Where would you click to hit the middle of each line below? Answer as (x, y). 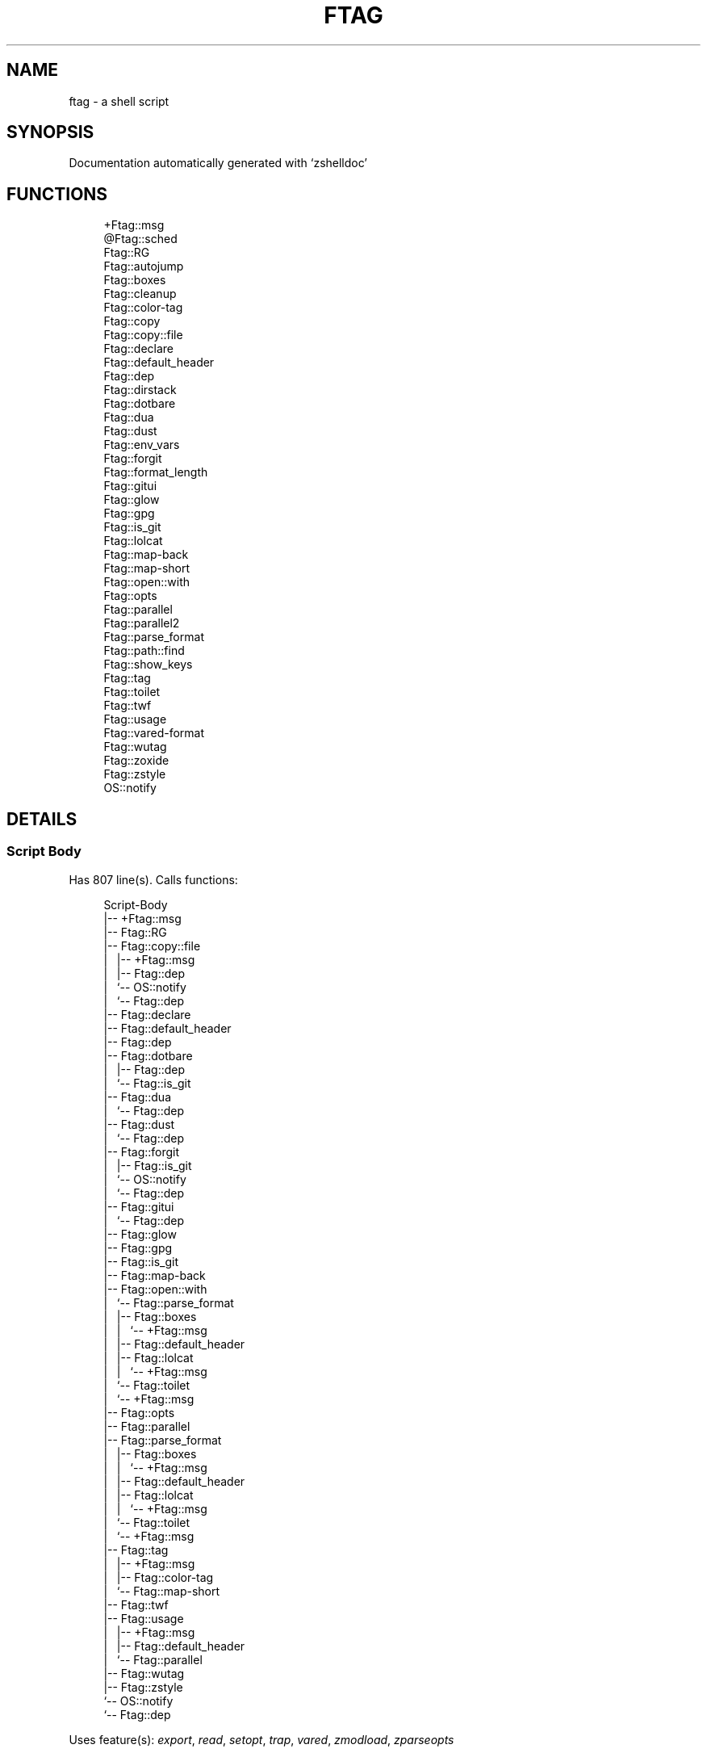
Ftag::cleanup (140, 294)
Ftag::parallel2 (142, 623)
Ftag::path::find (144, 651)
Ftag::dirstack (140, 390)
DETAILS (42, 819)
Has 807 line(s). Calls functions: (153, 879)
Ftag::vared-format (154, 733)
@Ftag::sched (140, 239)
